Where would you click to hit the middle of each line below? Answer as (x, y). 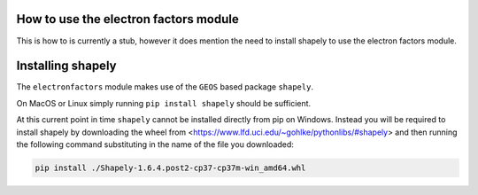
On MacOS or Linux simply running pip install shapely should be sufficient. (164, 103)
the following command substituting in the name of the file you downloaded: (155, 144)
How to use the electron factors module (127, 19)
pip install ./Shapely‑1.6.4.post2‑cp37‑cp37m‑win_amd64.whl (170, 168)
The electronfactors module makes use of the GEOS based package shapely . (165, 87)
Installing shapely (66, 66)
